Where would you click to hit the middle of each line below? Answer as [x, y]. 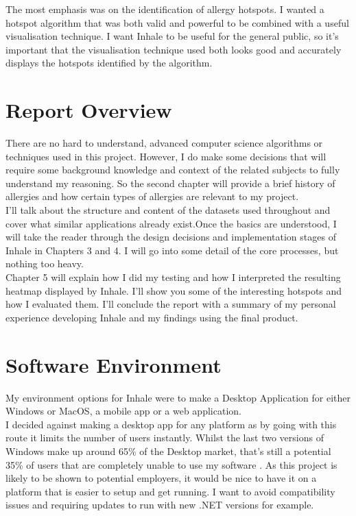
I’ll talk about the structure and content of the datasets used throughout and [168, 210]
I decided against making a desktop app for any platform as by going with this [171, 424]
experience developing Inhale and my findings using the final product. [152, 317]
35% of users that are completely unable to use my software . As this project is [171, 464]
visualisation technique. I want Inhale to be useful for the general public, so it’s [172, 36]
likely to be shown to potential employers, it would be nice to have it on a [161, 478]
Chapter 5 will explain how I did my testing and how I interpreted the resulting [173, 277]
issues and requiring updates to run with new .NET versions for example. [160, 505]
